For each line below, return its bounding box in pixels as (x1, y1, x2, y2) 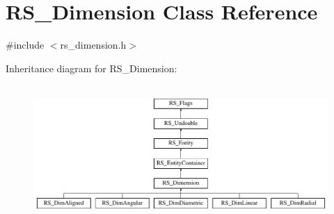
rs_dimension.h (60, 38, 127, 52)
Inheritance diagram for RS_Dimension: (6, 60, 177, 75)
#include (6, 38, 45, 52)
